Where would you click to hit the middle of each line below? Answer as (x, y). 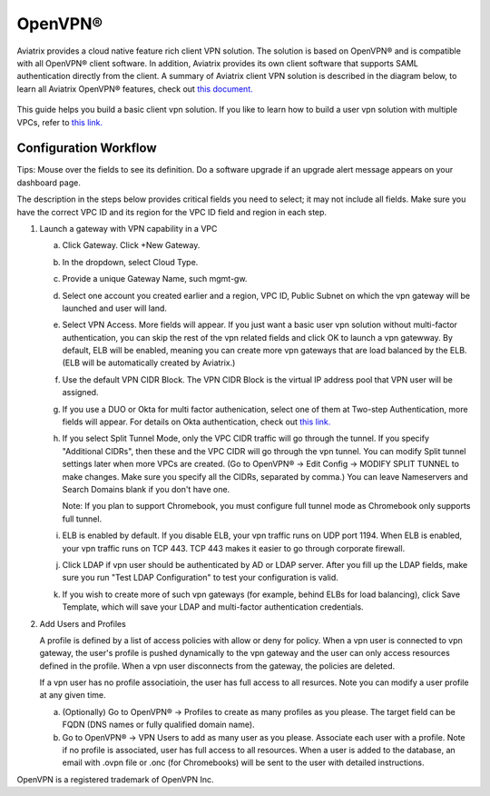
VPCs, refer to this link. (60, 122)
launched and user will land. (115, 308)
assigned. (80, 393)
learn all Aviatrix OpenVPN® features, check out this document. (135, 89)
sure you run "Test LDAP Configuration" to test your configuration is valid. (201, 578)
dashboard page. (49, 183)
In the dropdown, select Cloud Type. (130, 262)
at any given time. (73, 695)
